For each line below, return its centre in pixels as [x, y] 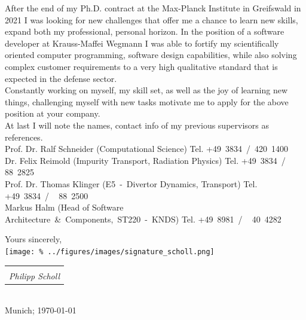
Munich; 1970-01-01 [41, 310]
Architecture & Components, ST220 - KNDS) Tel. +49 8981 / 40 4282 [143, 219]
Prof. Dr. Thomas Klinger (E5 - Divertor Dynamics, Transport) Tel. [131, 183]
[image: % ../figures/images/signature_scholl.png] [110, 252]
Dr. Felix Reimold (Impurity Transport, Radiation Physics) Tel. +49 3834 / [145, 160]
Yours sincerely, [33, 239]
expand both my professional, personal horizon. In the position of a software [145, 31]
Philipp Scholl [35, 275]
